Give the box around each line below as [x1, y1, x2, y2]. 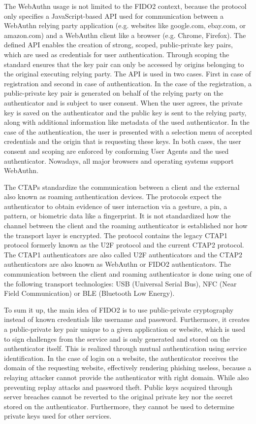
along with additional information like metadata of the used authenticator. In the [4, 117, 250, 127]
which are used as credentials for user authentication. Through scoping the [4, 49, 229, 59]
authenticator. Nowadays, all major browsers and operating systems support [4, 155, 234, 166]
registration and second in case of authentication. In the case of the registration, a [4, 78, 252, 88]
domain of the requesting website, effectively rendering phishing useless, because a [4, 362, 252, 373]
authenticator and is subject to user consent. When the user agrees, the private [4, 97, 243, 107]
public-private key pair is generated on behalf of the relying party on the [4, 88, 224, 98]
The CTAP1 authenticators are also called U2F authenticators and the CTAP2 [4, 249, 242, 259]
